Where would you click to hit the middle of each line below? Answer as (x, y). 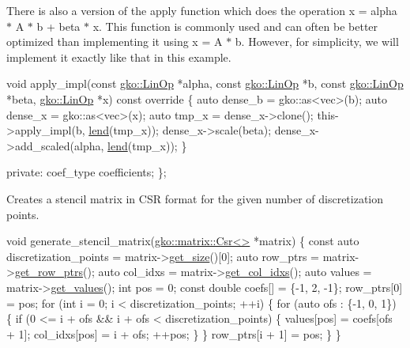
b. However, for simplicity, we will (317, 42)
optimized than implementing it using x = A (115, 42)
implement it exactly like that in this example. (119, 57)
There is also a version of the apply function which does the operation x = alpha (202, 10)
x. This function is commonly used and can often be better (235, 26)
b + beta (58, 26)
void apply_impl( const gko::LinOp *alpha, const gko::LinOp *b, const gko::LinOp (205, 83)
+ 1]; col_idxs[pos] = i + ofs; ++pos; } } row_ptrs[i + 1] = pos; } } (174, 333)
